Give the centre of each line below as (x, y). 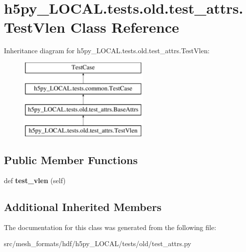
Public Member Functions (71, 160)
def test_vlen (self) (35, 180)
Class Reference (125, 27)
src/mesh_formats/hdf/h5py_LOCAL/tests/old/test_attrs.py (98, 243)
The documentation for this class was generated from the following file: (110, 227)
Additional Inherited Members (83, 206)
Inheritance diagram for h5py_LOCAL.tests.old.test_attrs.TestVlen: (107, 51)
